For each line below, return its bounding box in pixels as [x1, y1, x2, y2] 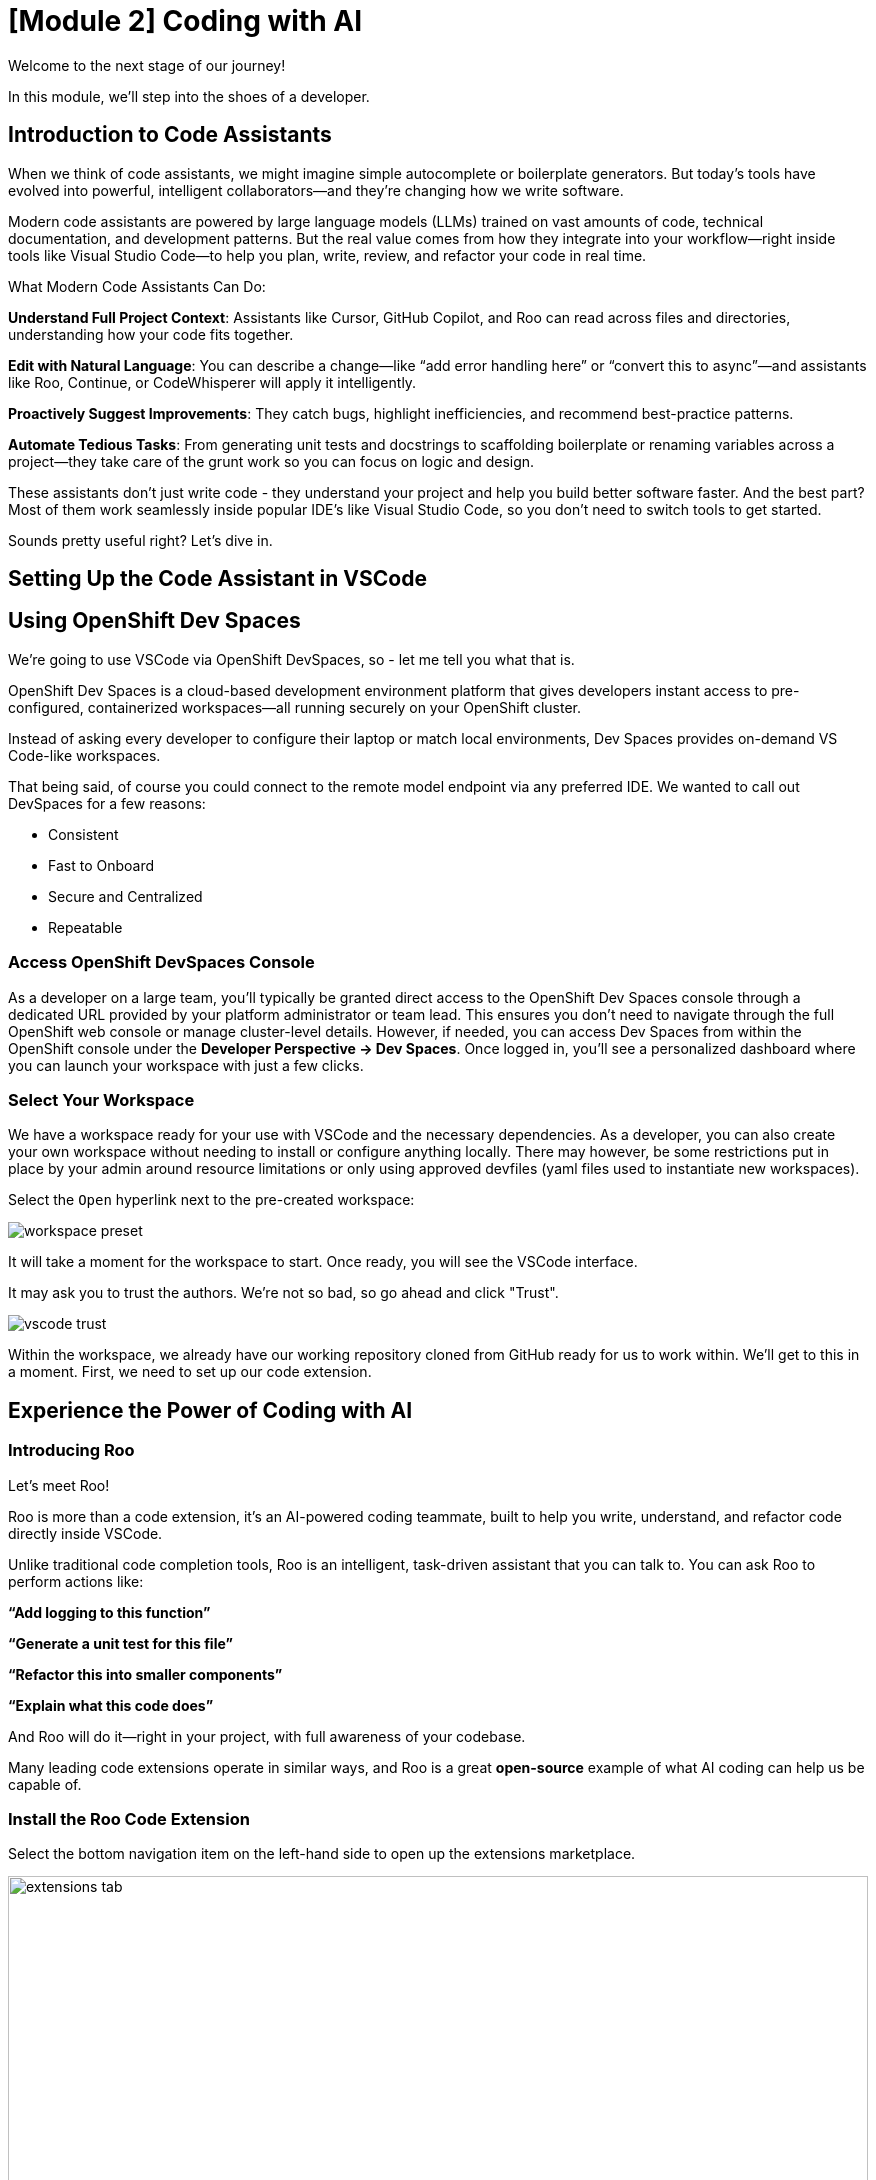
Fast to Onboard [48, 856, 155, 874]
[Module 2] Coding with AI [8, 4, 363, 38]
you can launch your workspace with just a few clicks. [8, 1056, 364, 1074]
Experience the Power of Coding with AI [8, 1397, 413, 1423]
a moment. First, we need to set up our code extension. [8, 1363, 372, 1381]
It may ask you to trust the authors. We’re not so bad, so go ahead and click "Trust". [8, 1284, 559, 1302]
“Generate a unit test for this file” [8, 1634, 233, 1652]
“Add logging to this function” [8, 1603, 211, 1621]
